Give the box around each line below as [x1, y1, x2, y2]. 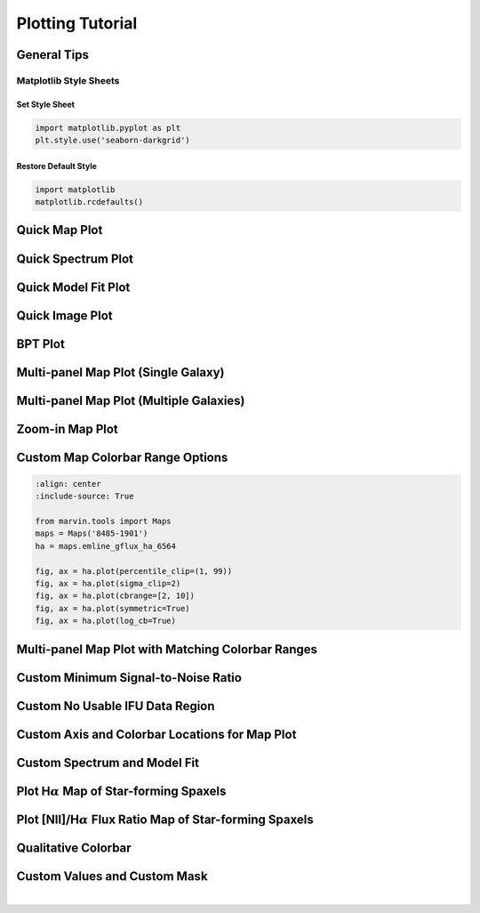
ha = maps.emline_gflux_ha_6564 [35, 541, 177, 551]
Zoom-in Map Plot [16, 421, 119, 436]
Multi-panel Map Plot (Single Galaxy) [16, 365, 225, 380]
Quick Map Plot [16, 222, 103, 238]
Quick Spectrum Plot [16, 251, 133, 266]
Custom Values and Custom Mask [16, 869, 208, 884]
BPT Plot [16, 336, 66, 351]
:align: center [35, 479, 101, 489]
